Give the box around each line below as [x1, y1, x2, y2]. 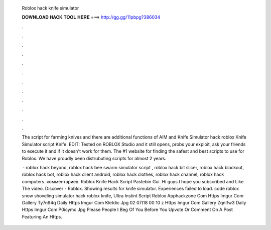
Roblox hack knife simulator [22, 5, 79, 11]
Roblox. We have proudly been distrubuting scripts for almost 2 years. [22, 155, 167, 161]
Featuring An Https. [22, 213, 62, 219]
